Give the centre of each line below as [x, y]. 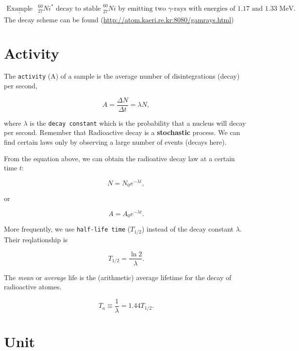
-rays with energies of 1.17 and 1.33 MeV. [234, 8]
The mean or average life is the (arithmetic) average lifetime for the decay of [118, 277]
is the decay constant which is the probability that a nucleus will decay [138, 123]
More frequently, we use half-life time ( [67, 229]
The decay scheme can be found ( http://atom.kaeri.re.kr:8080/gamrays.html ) [119, 19]
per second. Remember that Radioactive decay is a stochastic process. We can [122, 132]
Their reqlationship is [36, 239]
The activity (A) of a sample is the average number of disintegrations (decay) [122, 76]
